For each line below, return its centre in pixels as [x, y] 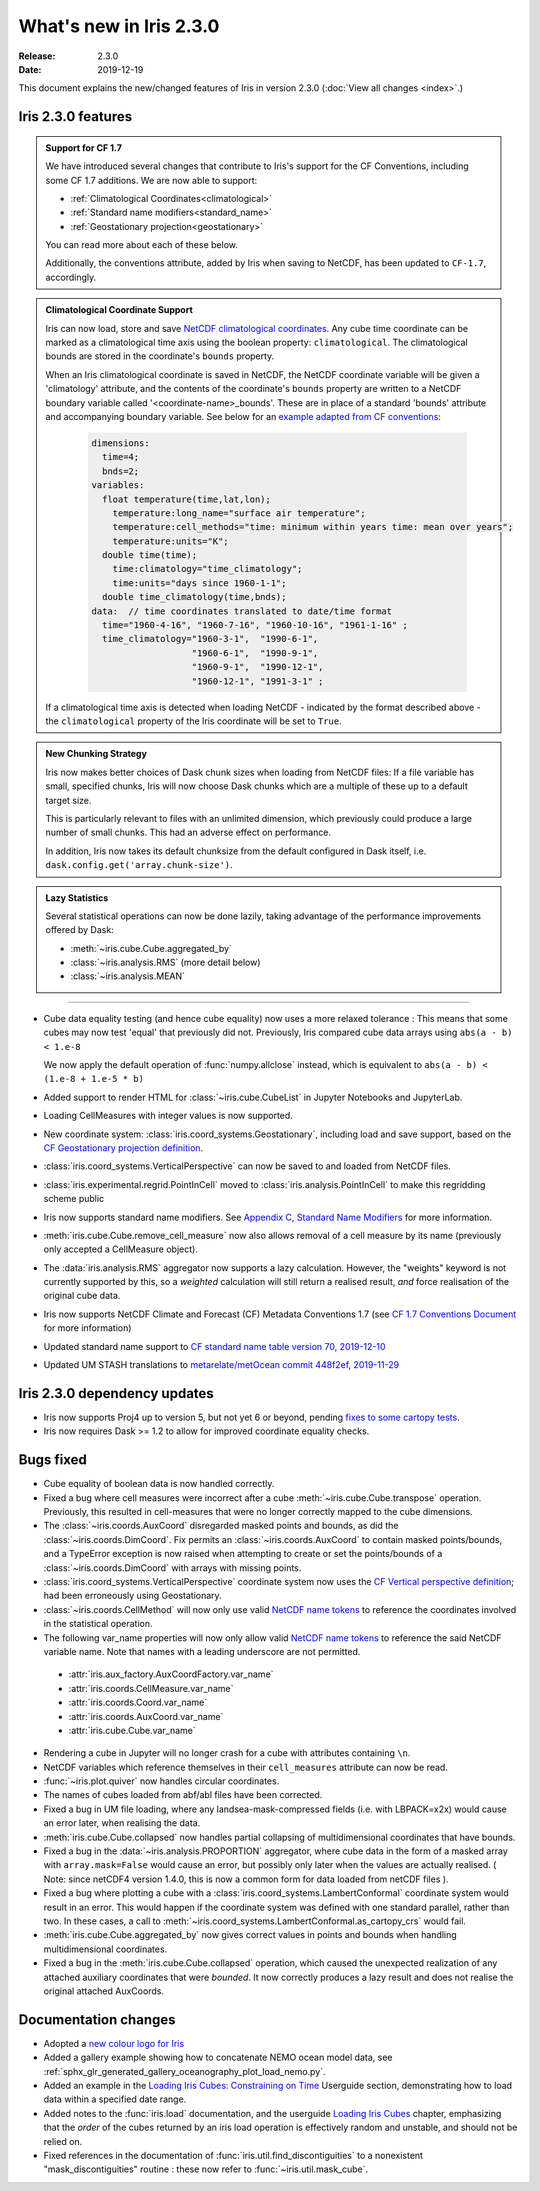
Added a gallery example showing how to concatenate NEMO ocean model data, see [218, 2057]
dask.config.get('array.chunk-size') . [139, 865]
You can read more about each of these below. [142, 245]
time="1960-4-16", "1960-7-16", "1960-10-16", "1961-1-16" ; [255, 625]
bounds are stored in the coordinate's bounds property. [160, 356]
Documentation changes [97, 2019]
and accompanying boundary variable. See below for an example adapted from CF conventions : [243, 416]
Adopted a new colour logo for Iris [114, 2043]
